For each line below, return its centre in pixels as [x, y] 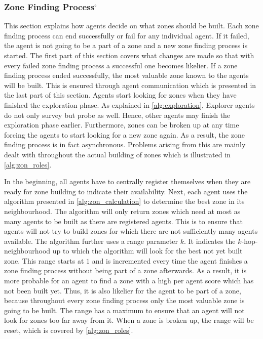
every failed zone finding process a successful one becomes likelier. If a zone [121, 65]
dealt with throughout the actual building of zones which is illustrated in [117, 154]
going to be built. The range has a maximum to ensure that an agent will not [124, 310]
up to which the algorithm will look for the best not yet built [147, 251]
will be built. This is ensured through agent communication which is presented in [130, 85]
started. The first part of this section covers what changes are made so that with [129, 55]
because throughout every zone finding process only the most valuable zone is [124, 300]
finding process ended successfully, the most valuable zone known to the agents [126, 75]
